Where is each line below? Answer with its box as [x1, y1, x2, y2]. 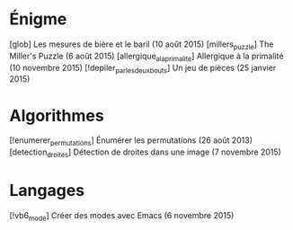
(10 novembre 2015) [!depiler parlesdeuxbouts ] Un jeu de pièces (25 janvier [9, 62, 277, 75]
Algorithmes [9, 105, 105, 126]
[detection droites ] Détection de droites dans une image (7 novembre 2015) [9, 146, 281, 159]
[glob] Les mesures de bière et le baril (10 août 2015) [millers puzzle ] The [9, 39, 274, 51]
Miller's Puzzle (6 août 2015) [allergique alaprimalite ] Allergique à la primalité [9, 50, 284, 63]
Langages [9, 181, 85, 201]
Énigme [9, 9, 67, 30]
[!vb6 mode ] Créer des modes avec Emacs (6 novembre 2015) [9, 209, 235, 223]
